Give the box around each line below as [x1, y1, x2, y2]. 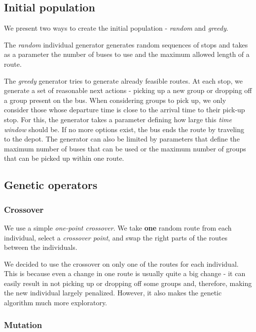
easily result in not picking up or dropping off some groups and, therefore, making [4, 278, 252, 288]
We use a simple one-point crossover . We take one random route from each [4, 222, 232, 233]
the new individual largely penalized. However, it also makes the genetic [4, 287, 222, 298]
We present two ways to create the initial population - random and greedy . [4, 23, 228, 33]
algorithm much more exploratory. [4, 297, 108, 308]
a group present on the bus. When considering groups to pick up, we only [4, 95, 226, 105]
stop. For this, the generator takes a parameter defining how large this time [4, 114, 232, 124]
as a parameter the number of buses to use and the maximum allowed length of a [4, 49, 250, 59]
